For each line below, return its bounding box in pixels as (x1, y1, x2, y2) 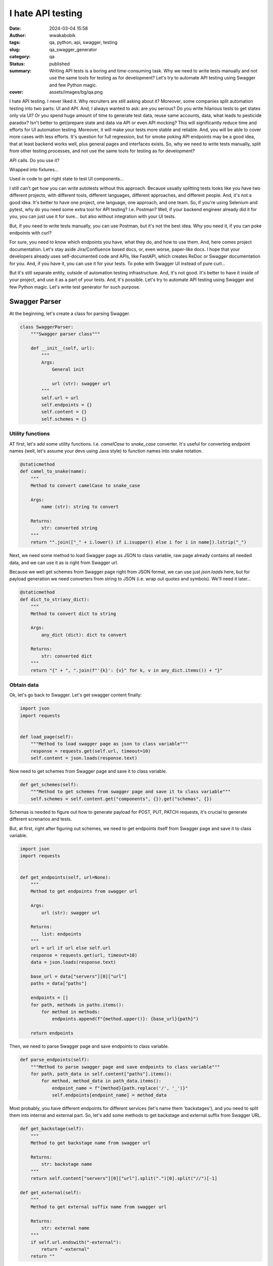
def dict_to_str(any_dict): (20, 597, 89, 602)
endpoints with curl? (9, 230, 52, 236)
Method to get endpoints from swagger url (30, 889, 138, 894)
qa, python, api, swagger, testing (49, 39, 118, 46)
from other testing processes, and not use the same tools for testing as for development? (9, 148, 195, 154)
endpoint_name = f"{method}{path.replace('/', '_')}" (52, 1085, 188, 1091)
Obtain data (9, 682, 39, 688)
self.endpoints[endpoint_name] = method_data (52, 1092, 167, 1098)
